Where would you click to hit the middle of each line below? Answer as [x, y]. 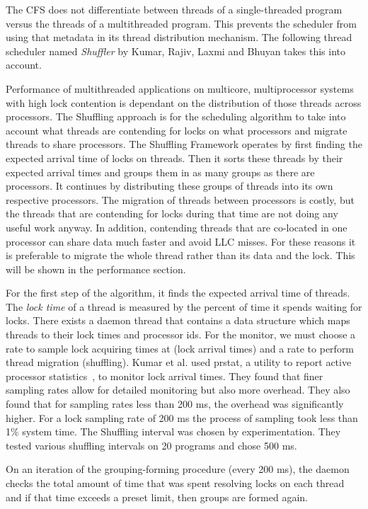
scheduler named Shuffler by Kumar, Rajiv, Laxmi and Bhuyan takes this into [176, 51]
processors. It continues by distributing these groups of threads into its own [169, 186]
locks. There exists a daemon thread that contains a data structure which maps [178, 320]
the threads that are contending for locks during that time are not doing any [172, 213]
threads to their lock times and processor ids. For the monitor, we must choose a [181, 334]
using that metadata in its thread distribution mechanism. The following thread [179, 37]
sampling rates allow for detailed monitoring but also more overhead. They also [178, 390]
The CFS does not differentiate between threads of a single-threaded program [174, 9]
